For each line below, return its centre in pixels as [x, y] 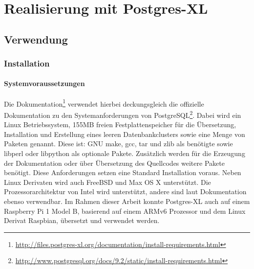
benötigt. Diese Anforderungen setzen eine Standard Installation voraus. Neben [123, 172]
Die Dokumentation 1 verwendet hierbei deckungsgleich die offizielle [104, 103]
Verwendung [36, 39]
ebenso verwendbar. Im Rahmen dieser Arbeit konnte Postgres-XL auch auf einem [127, 201]
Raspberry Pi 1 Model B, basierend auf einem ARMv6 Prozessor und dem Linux [125, 211]
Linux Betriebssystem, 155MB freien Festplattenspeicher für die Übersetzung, [120, 124]
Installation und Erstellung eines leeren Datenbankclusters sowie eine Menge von [125, 134]
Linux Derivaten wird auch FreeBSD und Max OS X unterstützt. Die [107, 182]
